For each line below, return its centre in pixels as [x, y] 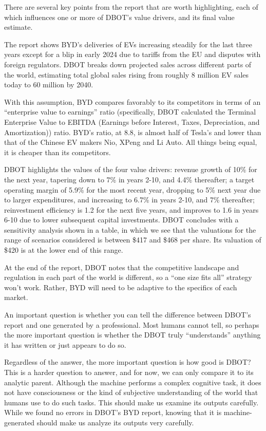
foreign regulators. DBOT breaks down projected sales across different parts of [128, 64]
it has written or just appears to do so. [65, 344]
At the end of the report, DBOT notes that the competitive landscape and [122, 267]
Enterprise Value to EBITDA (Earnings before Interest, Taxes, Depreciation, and [132, 121]
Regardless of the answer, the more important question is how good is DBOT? [128, 362]
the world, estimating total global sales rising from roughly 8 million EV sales [127, 74]
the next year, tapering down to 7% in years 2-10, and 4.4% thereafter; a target [129, 179]
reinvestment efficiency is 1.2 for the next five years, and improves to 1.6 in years [131, 209]
